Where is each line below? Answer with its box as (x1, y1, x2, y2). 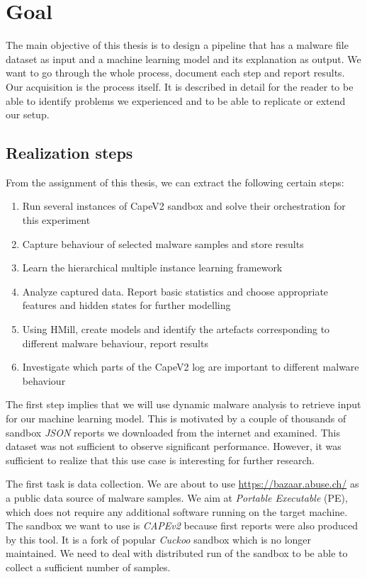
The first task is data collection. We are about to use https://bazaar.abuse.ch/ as (6, 476, 359, 491)
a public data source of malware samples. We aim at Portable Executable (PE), (6, 490, 348, 505)
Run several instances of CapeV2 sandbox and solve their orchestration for (22, 198, 346, 213)
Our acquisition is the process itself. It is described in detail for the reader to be (6, 79, 354, 94)
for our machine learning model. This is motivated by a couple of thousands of (6, 411, 346, 426)
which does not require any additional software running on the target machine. (6, 504, 348, 519)
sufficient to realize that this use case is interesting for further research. (6, 452, 315, 467)
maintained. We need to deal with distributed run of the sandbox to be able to (6, 546, 348, 561)
